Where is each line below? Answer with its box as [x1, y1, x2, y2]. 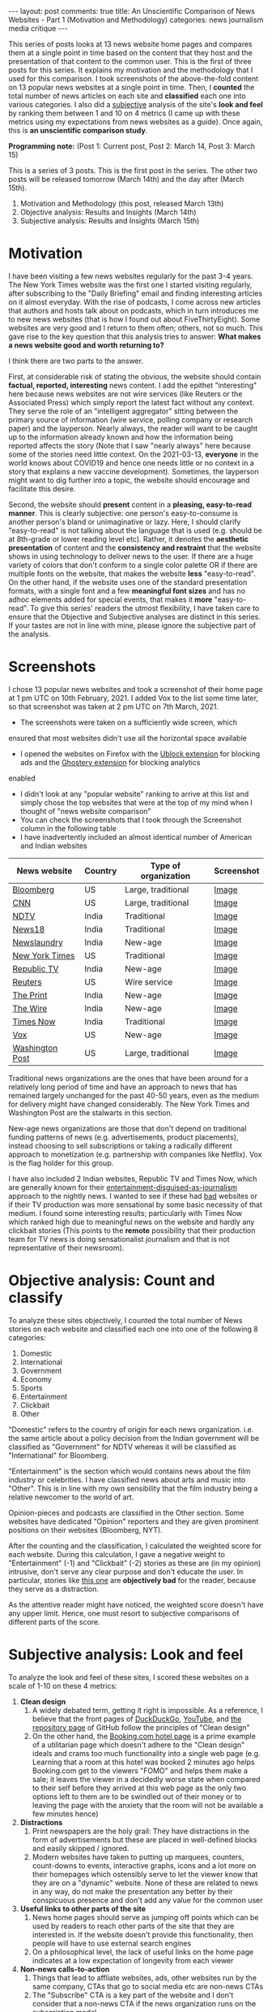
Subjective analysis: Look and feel [8, 1646, 244, 1664]
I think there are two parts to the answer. [8, 356, 144, 366]
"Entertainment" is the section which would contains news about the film [8, 1466, 251, 1476]
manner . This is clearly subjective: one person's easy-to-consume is [8, 508, 239, 517]
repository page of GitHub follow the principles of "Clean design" [32, 1722, 250, 1732]
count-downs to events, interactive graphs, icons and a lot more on [32, 1860, 257, 1870]
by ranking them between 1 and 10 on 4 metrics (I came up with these [8, 108, 240, 118]
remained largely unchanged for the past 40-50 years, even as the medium [8, 1090, 259, 1100]
